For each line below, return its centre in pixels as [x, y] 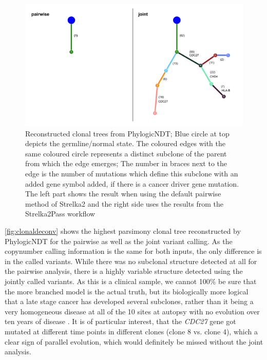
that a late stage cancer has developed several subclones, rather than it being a [129, 301]
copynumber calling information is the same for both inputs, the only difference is [133, 251]
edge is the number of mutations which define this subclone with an [132, 174]
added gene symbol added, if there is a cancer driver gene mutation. [132, 183]
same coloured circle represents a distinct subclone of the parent [126, 153]
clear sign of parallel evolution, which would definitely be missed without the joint [134, 341]
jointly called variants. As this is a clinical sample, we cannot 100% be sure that [131, 281]
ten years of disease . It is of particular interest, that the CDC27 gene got [120, 321]
